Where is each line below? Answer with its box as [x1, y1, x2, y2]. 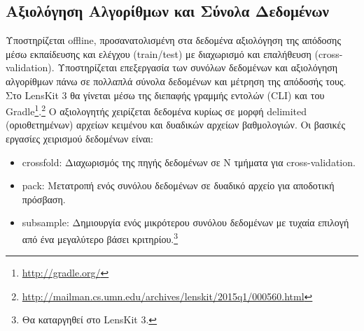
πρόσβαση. [22, 191, 66, 206]
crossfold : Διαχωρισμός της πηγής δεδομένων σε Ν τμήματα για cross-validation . [22, 154, 356, 169]
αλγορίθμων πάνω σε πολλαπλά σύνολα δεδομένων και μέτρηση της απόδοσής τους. [6, 73, 346, 88]
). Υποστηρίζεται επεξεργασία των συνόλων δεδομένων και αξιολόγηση [48, 60, 338, 75]
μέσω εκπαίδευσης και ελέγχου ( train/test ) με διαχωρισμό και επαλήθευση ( [6, 46, 318, 61]
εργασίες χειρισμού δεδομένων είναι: [6, 131, 154, 146]
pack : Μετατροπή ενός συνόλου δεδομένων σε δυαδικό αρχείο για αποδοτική [22, 178, 335, 193]
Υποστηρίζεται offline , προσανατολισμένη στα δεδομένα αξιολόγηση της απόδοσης [6, 33, 341, 47]
